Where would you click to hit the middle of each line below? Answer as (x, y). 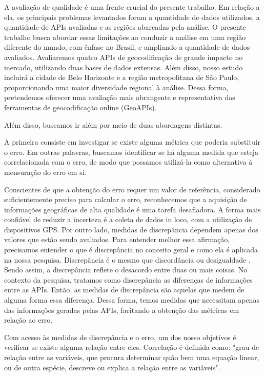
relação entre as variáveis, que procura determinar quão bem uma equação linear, (132, 357)
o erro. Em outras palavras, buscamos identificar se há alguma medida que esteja (131, 152)
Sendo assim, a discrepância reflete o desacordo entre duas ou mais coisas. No (126, 270)
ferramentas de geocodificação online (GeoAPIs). (80, 107)
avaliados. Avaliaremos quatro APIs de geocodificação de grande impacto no (124, 57)
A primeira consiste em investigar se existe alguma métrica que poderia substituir (132, 142)
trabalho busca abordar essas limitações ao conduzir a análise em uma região (125, 37)
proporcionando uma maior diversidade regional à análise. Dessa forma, (116, 87)
